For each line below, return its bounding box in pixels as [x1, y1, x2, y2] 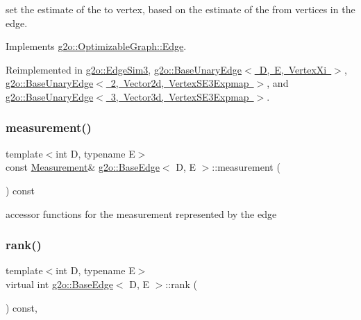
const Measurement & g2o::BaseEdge [6, 160, 160, 174]
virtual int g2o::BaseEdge [6, 276, 113, 291]
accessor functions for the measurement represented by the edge [6, 206, 277, 221]
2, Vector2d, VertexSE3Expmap [110, 76, 249, 90]
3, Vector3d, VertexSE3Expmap [110, 89, 249, 103]
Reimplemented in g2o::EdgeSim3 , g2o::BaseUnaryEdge [6, 62, 242, 76]
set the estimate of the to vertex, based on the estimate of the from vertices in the [6, 2, 355, 16]
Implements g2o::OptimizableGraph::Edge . [6, 39, 187, 53]
